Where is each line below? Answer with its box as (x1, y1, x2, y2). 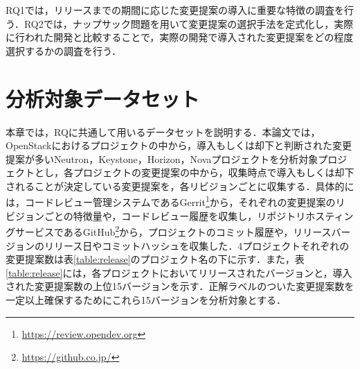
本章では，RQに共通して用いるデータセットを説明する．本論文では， (6, 124, 321, 139)
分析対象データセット (6, 84, 200, 112)
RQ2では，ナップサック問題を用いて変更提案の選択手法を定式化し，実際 (24, 16, 354, 31)
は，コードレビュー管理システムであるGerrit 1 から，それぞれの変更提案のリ (6, 193, 345, 209)
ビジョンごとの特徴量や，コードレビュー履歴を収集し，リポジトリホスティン (6, 208, 354, 223)
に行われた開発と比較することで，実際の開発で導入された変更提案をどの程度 (6, 30, 354, 44)
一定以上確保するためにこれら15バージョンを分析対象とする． (6, 292, 287, 307)
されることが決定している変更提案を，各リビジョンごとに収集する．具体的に (6, 178, 354, 193)
